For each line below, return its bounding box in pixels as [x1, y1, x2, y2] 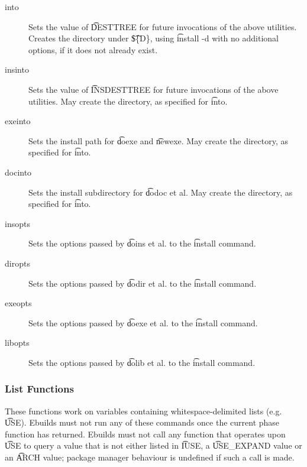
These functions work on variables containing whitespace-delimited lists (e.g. [5, 404, 282, 417]
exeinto [5, 115, 31, 127]
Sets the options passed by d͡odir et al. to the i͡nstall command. [28, 277, 257, 289]
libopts [5, 336, 30, 349]
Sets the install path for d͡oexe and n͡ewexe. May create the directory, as [28, 134, 289, 147]
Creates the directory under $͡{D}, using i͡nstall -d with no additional [28, 32, 279, 44]
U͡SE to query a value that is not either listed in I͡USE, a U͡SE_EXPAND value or [5, 439, 302, 452]
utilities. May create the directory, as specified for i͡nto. [28, 95, 228, 107]
